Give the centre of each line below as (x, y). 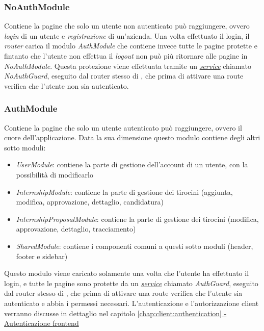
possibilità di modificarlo (55, 174)
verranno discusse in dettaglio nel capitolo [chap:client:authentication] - (115, 313)
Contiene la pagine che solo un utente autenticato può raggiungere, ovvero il (123, 127)
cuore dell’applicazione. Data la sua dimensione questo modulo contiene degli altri (132, 137)
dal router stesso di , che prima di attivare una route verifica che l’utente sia (123, 293)
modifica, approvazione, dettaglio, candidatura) (90, 202)
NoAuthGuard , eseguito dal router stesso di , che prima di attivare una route (124, 76)
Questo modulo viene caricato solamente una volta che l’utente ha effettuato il (127, 273)
